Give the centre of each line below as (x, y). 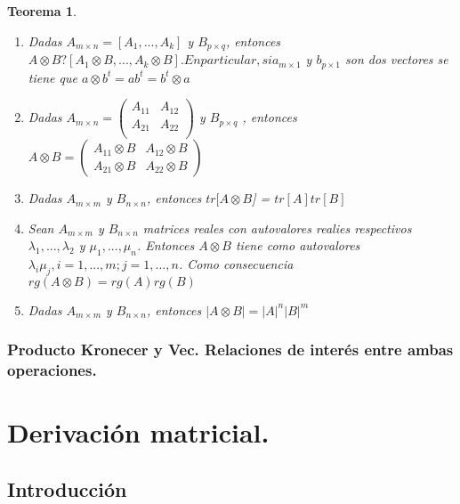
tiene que (52, 77)
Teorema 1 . (42, 11)
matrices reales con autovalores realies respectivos (277, 228)
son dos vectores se (396, 59)
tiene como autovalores (298, 245)
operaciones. (52, 370)
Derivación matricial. (138, 432)
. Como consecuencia (236, 264)
